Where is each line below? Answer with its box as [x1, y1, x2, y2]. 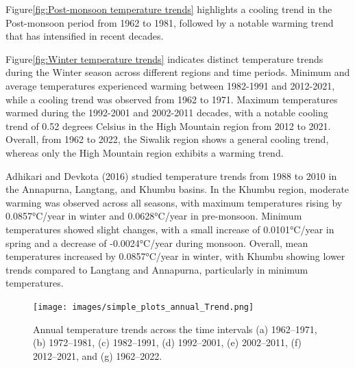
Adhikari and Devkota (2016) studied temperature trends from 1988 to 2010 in [5, 168, 337, 183]
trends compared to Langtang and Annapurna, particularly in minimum [5, 262, 308, 276]
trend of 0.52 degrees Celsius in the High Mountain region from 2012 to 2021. [5, 118, 331, 133]
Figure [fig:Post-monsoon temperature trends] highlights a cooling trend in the [5, 2, 332, 16]
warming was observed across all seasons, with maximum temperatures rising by [5, 195, 343, 209]
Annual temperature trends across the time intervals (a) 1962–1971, [33, 321, 317, 336]
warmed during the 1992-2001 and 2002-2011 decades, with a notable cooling [5, 105, 328, 120]
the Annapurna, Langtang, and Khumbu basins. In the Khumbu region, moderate [5, 182, 350, 196]
